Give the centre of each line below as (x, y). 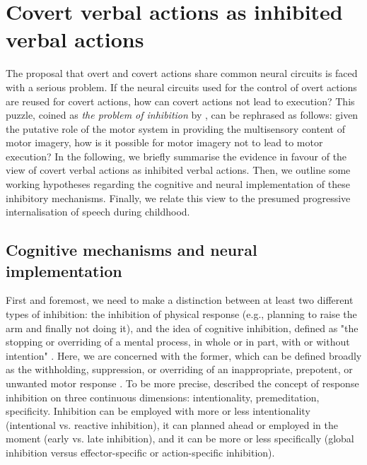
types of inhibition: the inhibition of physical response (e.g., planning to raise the (181, 314)
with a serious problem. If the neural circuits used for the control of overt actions (181, 87)
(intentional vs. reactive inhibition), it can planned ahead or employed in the (172, 424)
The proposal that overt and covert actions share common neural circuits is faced (182, 73)
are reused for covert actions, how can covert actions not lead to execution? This (180, 101)
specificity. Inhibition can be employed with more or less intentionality (158, 411)
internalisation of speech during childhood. (98, 212)
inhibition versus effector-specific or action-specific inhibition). (140, 452)
